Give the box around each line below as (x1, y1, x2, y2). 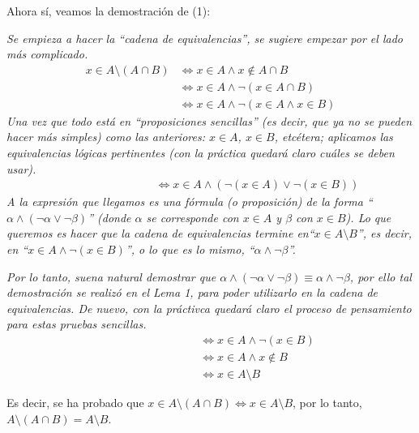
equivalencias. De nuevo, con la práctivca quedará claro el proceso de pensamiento (6, 299, 412, 316)
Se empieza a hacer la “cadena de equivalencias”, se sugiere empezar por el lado (6, 29, 403, 46)
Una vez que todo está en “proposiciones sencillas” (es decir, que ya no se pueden (6, 112, 413, 129)
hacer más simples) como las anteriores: (6, 128, 205, 145)
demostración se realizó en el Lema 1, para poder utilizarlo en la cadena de (6, 284, 378, 301)
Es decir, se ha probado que (6, 394, 144, 411)
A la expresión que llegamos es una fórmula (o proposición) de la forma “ (6, 193, 373, 210)
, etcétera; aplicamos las (274, 128, 393, 145)
